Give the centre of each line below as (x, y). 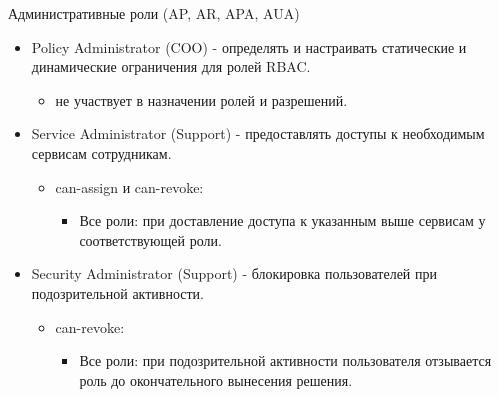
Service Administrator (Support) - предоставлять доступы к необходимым (258, 133)
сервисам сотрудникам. (101, 152)
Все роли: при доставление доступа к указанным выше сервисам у (282, 220)
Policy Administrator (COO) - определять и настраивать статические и (249, 46)
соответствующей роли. (150, 239)
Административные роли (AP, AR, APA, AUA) (154, 13)
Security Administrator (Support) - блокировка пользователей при (234, 273)
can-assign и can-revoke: (129, 186)
